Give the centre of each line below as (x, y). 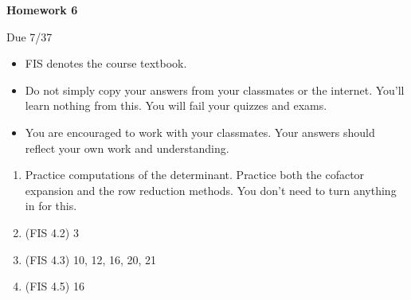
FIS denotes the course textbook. (106, 63)
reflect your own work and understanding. (127, 148)
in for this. (51, 206)
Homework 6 (42, 10)
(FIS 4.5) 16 (55, 286)
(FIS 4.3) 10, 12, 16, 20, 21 (91, 259)
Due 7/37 (29, 36)
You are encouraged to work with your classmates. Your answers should (200, 132)
